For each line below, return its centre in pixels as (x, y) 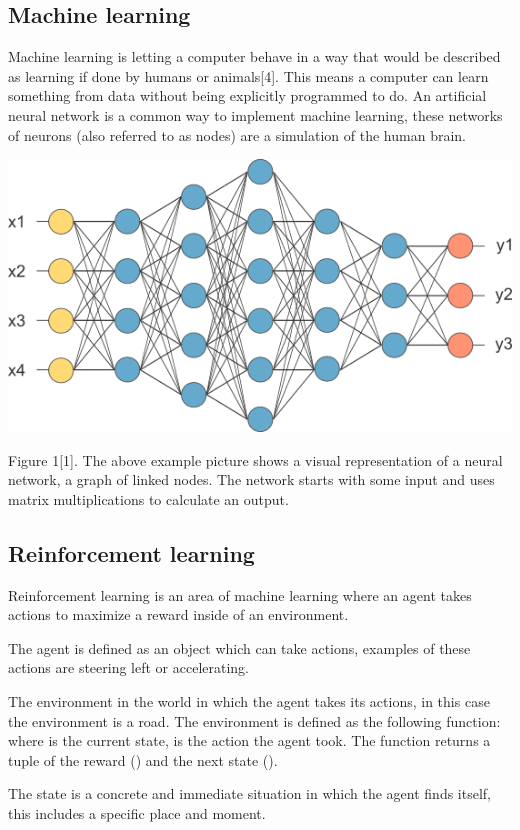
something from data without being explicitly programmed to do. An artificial (247, 95)
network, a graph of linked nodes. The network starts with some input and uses (251, 479)
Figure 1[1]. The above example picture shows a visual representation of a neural (255, 459)
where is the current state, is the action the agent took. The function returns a (249, 740)
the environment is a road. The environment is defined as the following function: (254, 720)
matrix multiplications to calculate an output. (148, 498)
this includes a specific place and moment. (137, 813)
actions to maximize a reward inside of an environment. (178, 614)
